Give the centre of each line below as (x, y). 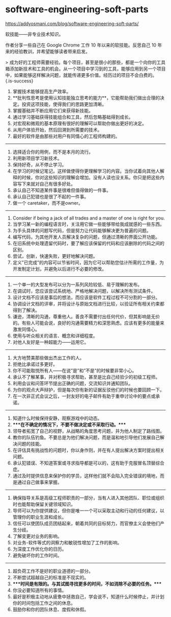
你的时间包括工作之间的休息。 (44, 603)
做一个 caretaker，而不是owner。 (48, 203)
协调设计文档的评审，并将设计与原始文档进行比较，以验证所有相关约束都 (88, 303)
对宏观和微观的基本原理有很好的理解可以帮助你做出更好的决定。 (79, 123)
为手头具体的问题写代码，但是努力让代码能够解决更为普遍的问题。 (82, 230)
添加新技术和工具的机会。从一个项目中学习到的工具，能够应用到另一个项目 (88, 69)
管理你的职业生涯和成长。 (39, 517)
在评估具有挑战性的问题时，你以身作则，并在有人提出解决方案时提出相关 (88, 450)
